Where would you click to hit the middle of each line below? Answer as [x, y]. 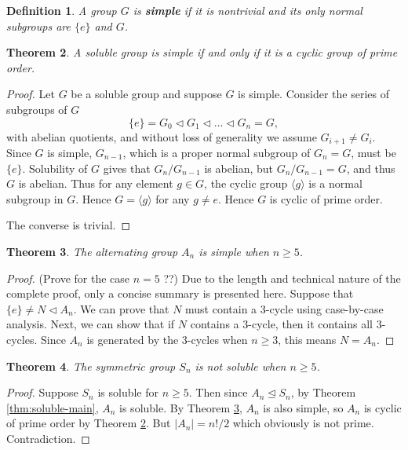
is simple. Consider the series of [314, 94]
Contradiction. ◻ [48, 438]
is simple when [234, 251]
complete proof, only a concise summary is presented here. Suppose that [180, 293]
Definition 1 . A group [62, 10]
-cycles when [217, 339]
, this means [307, 339]
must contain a [221, 308]
